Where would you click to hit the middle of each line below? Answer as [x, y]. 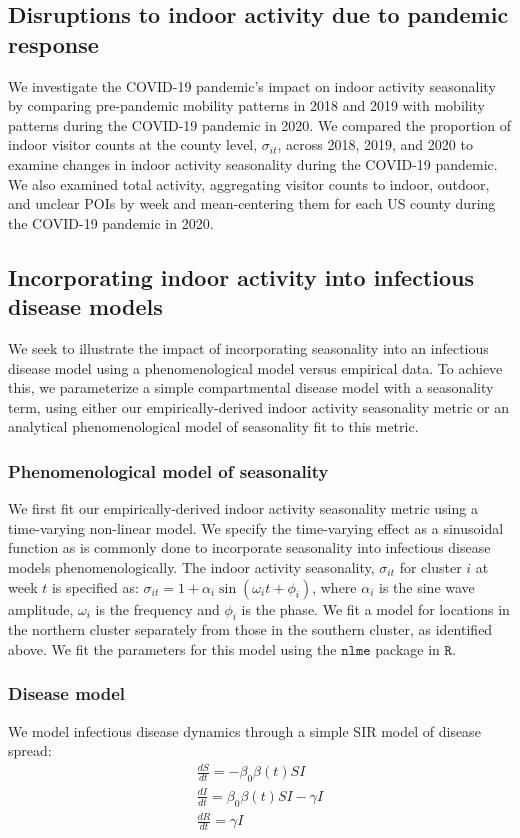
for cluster [430, 566]
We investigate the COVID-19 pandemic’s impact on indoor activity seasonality [252, 85]
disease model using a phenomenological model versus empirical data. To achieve [255, 367]
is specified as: [95, 586]
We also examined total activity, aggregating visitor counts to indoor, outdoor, [249, 183]
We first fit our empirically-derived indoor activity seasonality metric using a [243, 508]
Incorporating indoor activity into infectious [241, 276]
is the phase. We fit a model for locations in [375, 608]
